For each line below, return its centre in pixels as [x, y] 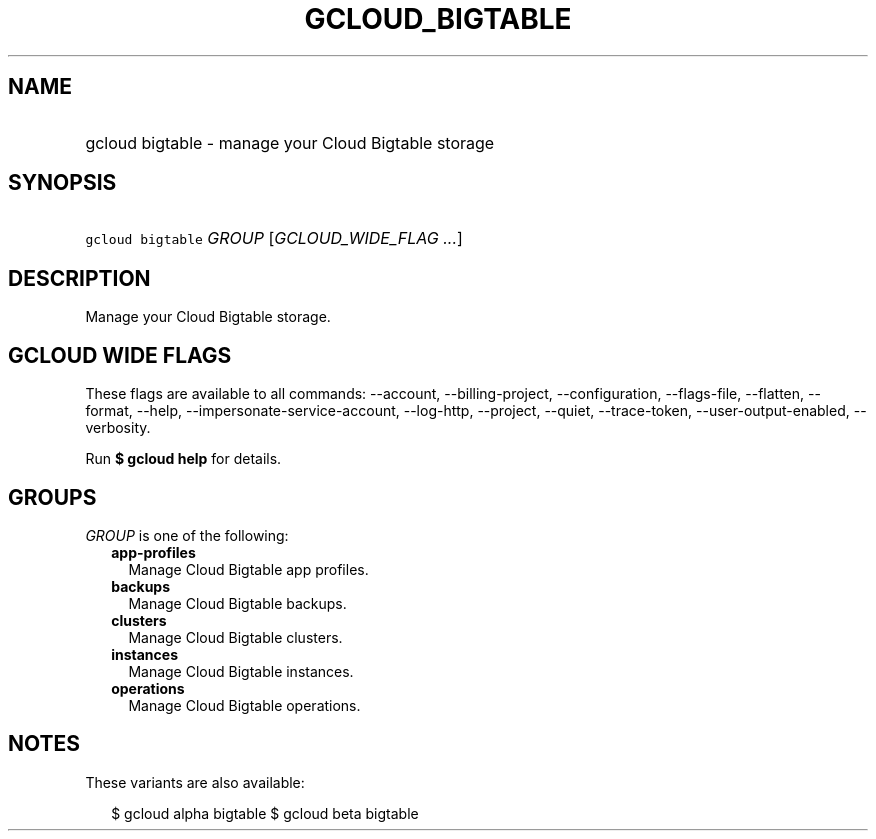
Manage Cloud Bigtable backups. [237, 603]
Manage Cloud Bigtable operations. [244, 705]
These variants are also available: [195, 782]
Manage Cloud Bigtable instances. [241, 671]
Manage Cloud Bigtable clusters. [235, 637]
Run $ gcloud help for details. [183, 459]
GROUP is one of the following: [187, 535]
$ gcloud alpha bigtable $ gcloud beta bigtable [265, 813]
